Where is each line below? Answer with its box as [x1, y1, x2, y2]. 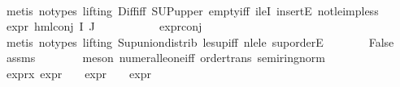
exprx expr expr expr [6, 64, 151, 81]
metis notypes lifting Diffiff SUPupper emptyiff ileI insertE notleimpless [6, 2, 379, 19]
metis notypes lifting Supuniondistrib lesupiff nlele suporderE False [6, 33, 394, 50]
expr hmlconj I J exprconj [6, 18, 202, 35]
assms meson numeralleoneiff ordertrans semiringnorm [6, 49, 325, 66]
